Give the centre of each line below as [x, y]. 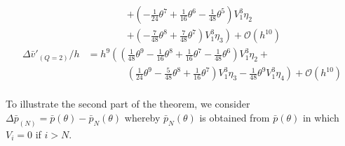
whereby [142, 117]
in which [321, 117]
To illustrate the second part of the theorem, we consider [128, 104]
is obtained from [235, 117]
